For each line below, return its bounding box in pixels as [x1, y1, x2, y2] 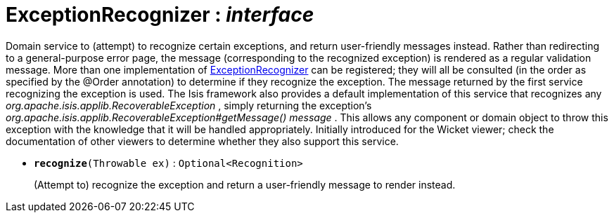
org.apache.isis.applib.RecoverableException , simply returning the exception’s [6, 99, 372, 111]
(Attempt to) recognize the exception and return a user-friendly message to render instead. [34, 178, 456, 191]
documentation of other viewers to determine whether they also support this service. [6, 135, 399, 147]
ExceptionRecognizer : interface [6, 3, 314, 27]
